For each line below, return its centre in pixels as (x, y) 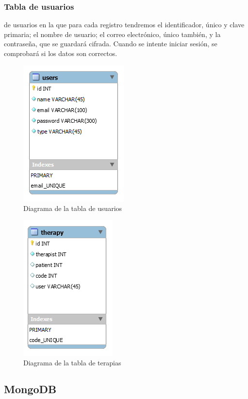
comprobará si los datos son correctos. (61, 53)
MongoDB (30, 389)
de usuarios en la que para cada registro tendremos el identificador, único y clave (124, 25)
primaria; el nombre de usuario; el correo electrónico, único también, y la (112, 34)
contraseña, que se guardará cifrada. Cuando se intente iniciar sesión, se (111, 44)
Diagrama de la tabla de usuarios (73, 208)
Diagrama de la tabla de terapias (72, 363)
